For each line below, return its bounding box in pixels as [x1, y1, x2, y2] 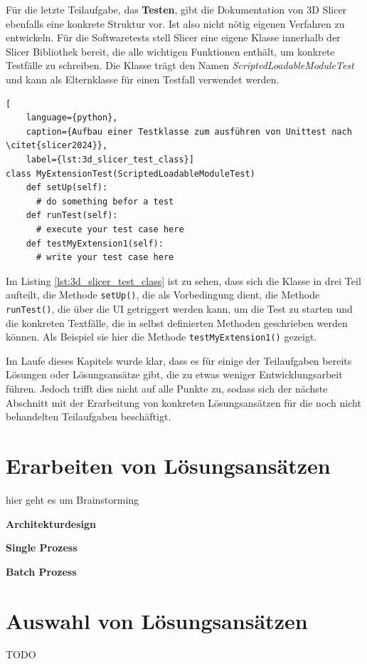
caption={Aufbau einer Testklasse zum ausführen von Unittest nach [26, 126, 352, 137]
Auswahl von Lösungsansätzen [6, 606, 308, 635]
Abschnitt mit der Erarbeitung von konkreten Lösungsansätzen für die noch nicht [6, 395, 361, 410]
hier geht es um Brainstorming [6, 492, 139, 507]
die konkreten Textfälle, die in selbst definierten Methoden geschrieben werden [6, 315, 348, 330]
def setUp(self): [26, 182, 108, 193]
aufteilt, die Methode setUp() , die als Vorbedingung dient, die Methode [6, 287, 320, 302]
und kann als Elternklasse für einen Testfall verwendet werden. [6, 71, 280, 86]
